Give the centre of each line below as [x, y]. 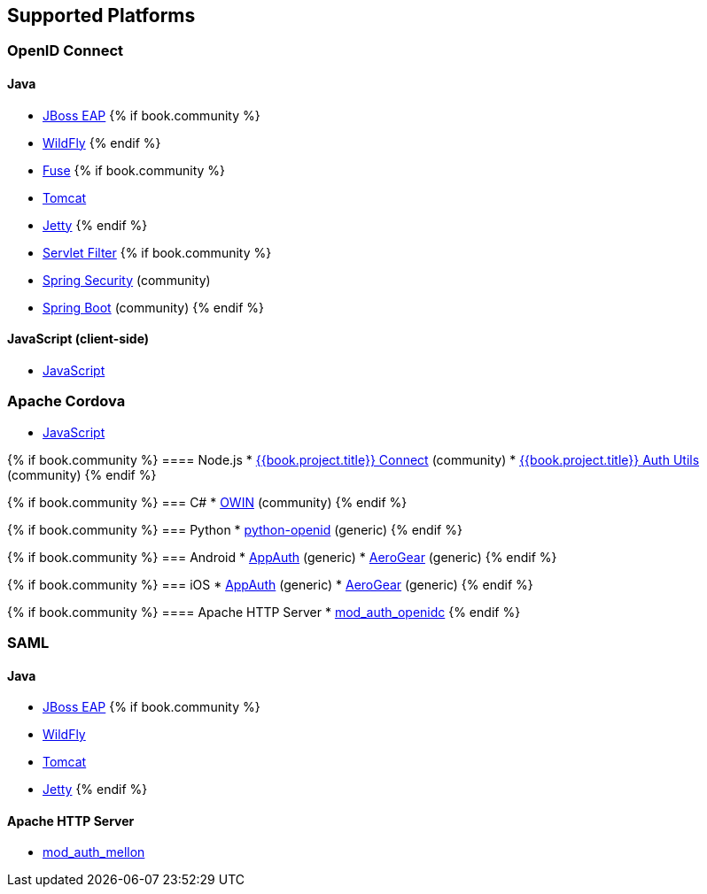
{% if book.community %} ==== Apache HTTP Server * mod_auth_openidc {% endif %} [264, 612]
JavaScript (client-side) [78, 339]
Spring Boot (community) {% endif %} [154, 307]
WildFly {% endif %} [102, 143]
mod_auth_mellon [94, 852]
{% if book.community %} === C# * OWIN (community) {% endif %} [207, 502]
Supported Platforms [101, 15]
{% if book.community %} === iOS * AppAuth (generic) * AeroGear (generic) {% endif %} [270, 584]
